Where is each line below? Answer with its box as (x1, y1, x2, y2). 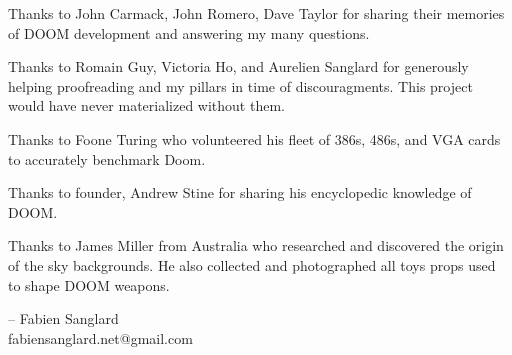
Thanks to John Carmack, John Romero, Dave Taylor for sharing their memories (8, 3, 505, 23)
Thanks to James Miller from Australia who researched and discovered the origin (8, 235, 504, 256)
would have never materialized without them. (8, 95, 285, 116)
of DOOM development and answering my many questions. (8, 22, 370, 43)
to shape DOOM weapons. (8, 274, 170, 295)
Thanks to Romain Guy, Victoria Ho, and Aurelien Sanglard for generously (8, 56, 469, 77)
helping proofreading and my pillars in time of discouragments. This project (8, 75, 473, 96)
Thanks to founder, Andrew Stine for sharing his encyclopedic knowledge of (8, 182, 472, 203)
